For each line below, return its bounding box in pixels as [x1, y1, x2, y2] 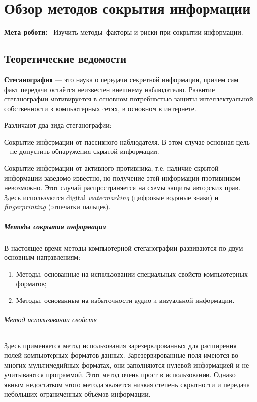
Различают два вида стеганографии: [4, 120, 112, 130]
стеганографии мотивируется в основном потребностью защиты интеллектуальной [4, 94, 253, 104]
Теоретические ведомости [4, 51, 127, 66]
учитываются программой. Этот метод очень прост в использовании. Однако [4, 369, 236, 380]
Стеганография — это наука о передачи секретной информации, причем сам [4, 74, 239, 84]
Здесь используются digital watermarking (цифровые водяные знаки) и [4, 192, 219, 202]
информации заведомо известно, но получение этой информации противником [4, 172, 240, 183]
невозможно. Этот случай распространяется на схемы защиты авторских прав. [4, 182, 241, 193]
